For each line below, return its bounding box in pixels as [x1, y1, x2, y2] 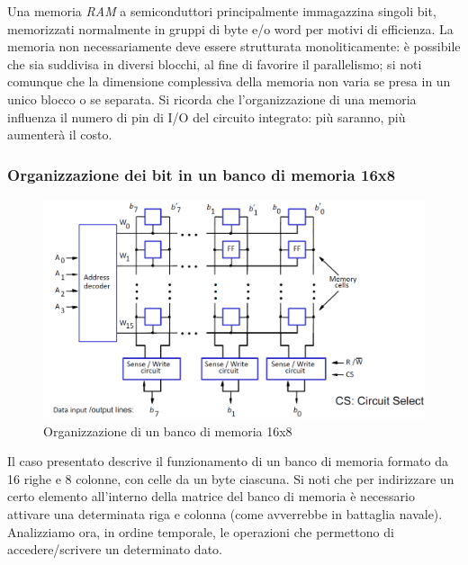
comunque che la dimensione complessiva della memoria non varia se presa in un [7, 72, 451, 91]
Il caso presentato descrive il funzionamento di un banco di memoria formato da [7, 452, 448, 471]
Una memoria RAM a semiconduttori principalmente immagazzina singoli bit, [7, 2, 436, 20]
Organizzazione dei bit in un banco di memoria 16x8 [7, 163, 396, 185]
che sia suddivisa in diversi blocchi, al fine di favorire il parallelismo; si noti [7, 54, 422, 73]
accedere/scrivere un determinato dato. [7, 540, 222, 559]
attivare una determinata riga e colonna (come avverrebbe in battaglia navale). [7, 504, 443, 523]
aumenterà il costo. [7, 125, 112, 144]
